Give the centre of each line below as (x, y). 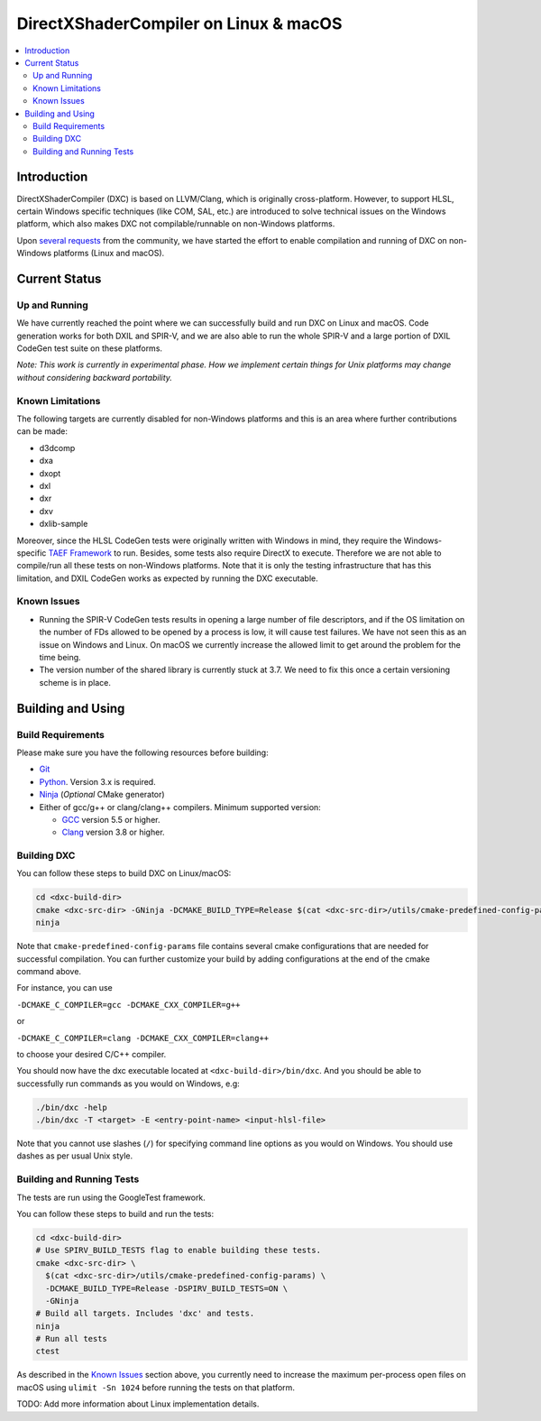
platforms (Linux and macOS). (109, 254)
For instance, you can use (64, 988)
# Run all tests (72, 1339)
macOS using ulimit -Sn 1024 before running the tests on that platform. (156, 1387)
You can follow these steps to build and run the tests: (115, 1213)
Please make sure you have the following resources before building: (143, 752)
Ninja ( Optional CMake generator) (102, 795)
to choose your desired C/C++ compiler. (92, 1054)
